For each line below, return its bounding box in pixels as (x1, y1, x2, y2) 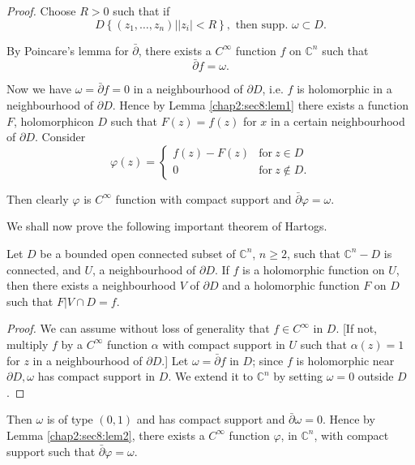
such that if (113, 2, 170, 19)
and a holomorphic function (222, 277, 360, 294)
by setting (273, 368, 323, 385)
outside (357, 368, 394, 385)
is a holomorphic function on (242, 260, 385, 278)
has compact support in (37, 368, 156, 385)
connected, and (6, 260, 81, 278)
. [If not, (336, 320, 377, 337)
